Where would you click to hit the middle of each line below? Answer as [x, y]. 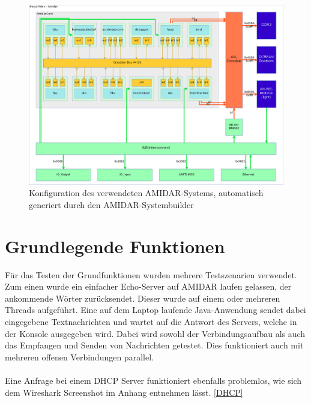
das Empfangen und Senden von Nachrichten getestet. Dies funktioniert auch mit [154, 345]
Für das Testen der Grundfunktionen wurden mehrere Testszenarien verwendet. [151, 274]
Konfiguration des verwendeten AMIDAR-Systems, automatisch [146, 193]
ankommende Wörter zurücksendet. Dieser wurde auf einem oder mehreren [143, 298]
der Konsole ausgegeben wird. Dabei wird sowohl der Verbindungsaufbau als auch [155, 333]
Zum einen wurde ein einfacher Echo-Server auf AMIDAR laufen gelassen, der [148, 286]
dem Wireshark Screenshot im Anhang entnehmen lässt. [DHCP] [124, 392]
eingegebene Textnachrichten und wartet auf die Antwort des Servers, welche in [151, 322]
